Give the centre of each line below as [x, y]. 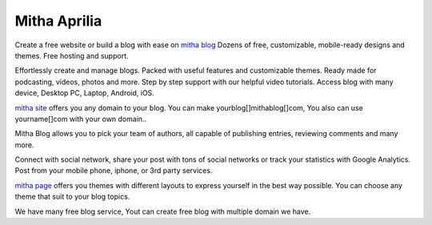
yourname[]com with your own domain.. [81, 119]
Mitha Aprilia [58, 21]
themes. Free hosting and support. [72, 55]
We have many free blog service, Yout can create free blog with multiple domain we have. [163, 211]
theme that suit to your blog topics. [72, 197]
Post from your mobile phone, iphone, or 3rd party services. [114, 171]
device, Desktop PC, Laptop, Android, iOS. [85, 93]
